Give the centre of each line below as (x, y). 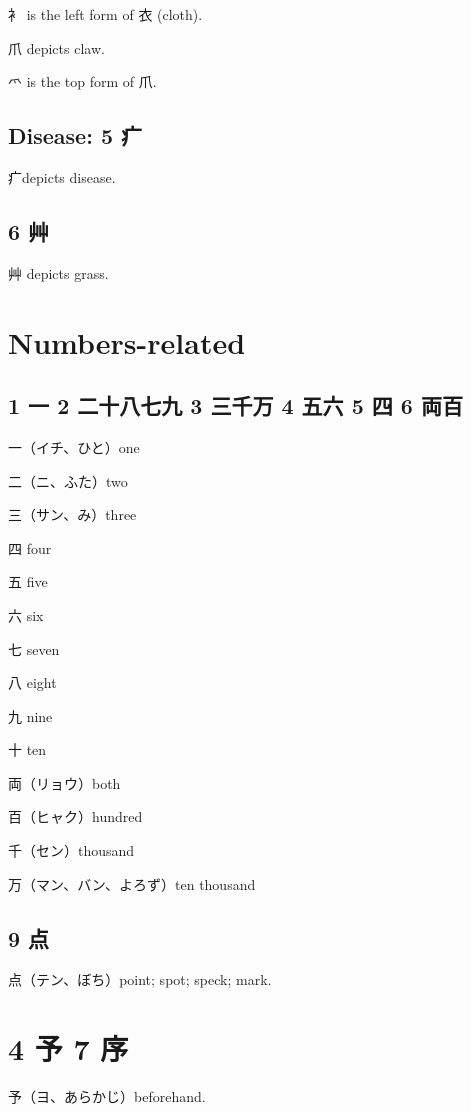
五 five (28, 581)
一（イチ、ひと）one (74, 446)
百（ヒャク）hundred (75, 816)
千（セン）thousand (71, 850)
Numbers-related (127, 341)
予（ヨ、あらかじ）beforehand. (107, 1096)
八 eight (32, 682)
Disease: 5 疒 (75, 135)
